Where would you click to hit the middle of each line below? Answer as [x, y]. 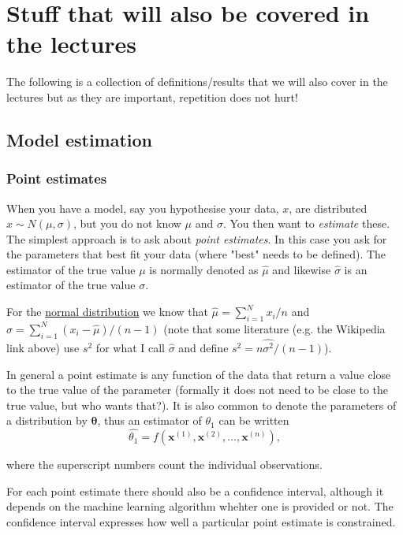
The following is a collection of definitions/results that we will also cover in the [197, 82]
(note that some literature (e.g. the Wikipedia [274, 328]
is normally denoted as [204, 269]
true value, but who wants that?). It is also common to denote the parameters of [201, 405]
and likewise [302, 269]
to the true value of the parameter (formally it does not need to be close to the [198, 390]
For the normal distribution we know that [107, 312]
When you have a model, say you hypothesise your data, [143, 208]
